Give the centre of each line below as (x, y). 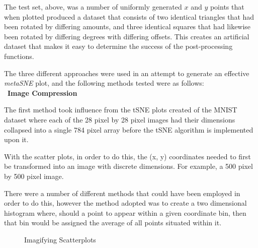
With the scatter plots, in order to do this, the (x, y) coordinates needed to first (127, 156)
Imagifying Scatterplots (60, 239)
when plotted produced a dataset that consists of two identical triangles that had (129, 16)
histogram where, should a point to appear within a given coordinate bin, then (125, 212)
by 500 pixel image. (34, 176)
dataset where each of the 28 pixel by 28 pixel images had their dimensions (120, 119)
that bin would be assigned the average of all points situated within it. (113, 223)
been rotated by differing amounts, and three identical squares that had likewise (127, 26)
